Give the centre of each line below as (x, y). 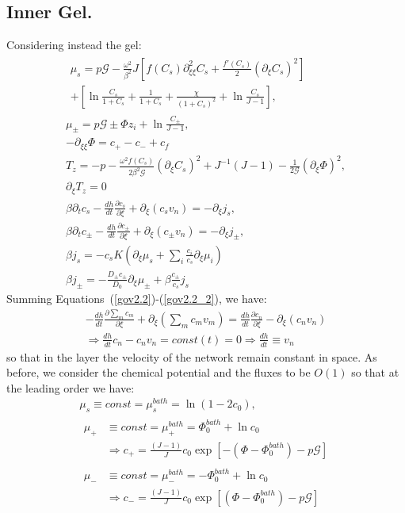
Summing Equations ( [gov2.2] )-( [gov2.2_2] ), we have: (137, 298)
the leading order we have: (71, 387)
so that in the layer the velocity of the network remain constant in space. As (192, 356)
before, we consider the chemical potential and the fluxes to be (159, 372)
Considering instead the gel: (74, 45)
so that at (375, 372)
